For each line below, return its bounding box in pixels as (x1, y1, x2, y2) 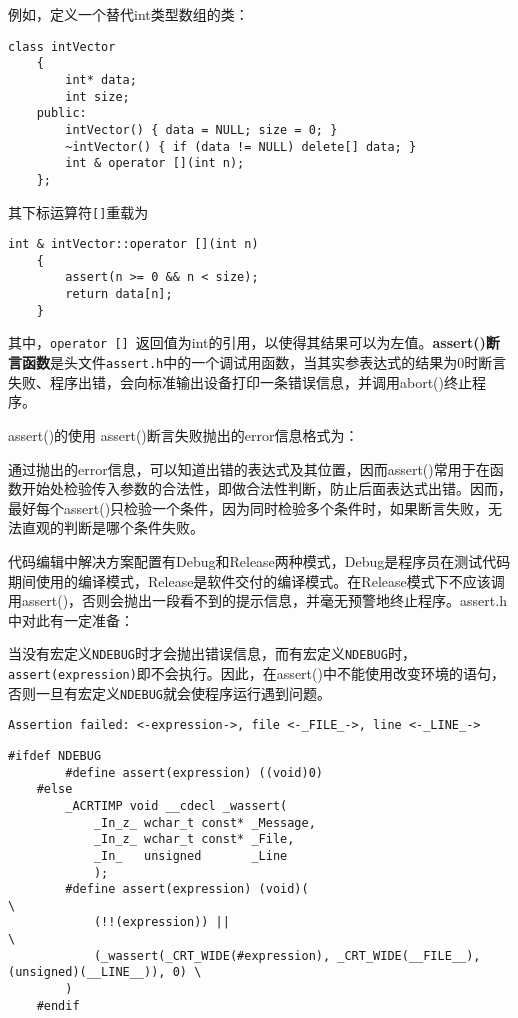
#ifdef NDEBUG (8, 748, 102, 763)
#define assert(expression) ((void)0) (65, 765, 323, 780)
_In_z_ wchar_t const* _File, (93, 832, 295, 847)
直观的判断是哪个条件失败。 (21, 517, 204, 538)
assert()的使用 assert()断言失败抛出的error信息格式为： (8, 424, 359, 445)
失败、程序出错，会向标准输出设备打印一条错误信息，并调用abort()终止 (8, 371, 472, 392)
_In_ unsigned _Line (93, 848, 288, 863)
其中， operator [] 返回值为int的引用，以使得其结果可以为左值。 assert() (8, 332, 486, 353)
